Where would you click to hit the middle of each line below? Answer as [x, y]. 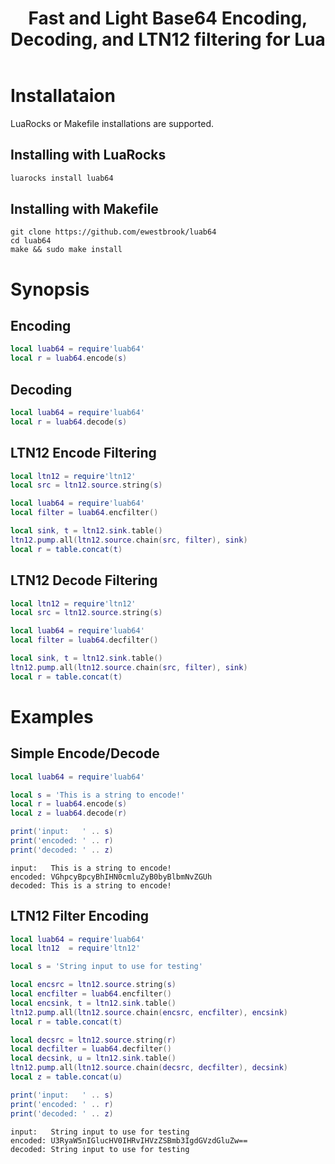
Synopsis [50, 289]
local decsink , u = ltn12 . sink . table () [93, 1058]
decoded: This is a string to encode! [91, 885]
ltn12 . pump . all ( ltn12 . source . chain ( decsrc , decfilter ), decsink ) [149, 1068]
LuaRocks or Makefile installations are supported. [112, 123]
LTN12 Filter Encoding [80, 916]
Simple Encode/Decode [85, 753]
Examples [52, 716]
